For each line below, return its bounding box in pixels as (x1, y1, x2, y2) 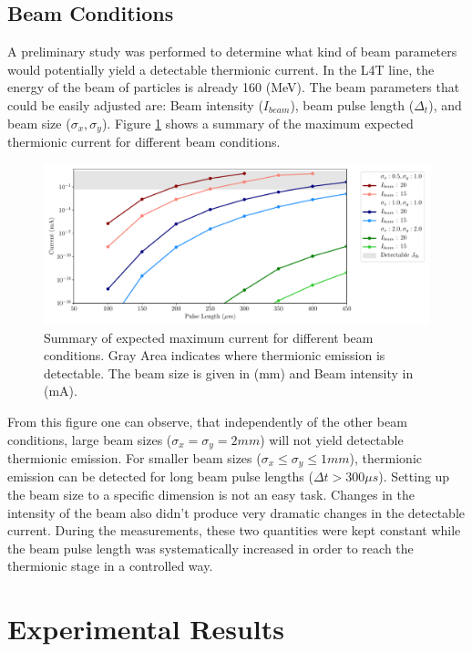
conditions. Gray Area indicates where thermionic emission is (44, 346, 385, 365)
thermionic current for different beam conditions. (7, 132, 281, 151)
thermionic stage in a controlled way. (7, 556, 213, 575)
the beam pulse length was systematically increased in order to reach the (7, 538, 414, 557)
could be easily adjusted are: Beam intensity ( (7, 95, 263, 114)
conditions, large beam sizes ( (7, 429, 172, 449)
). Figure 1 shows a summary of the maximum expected (101, 113, 414, 132)
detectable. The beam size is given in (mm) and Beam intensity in (44, 363, 414, 382)
